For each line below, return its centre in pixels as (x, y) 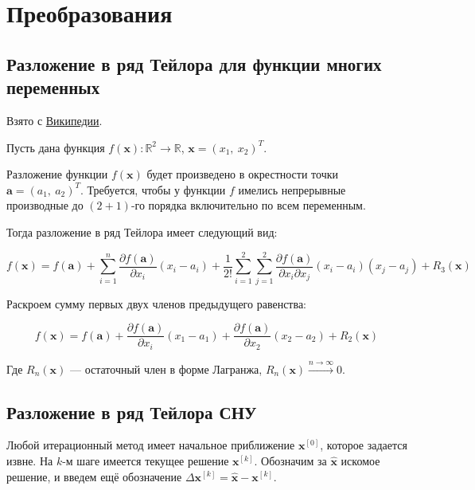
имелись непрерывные (292, 189)
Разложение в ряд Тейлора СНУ (132, 412)
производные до (45, 205)
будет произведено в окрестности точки (242, 174)
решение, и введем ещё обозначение (94, 476)
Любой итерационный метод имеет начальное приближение (151, 445)
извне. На (30, 460)
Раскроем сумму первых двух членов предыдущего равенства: (156, 303)
